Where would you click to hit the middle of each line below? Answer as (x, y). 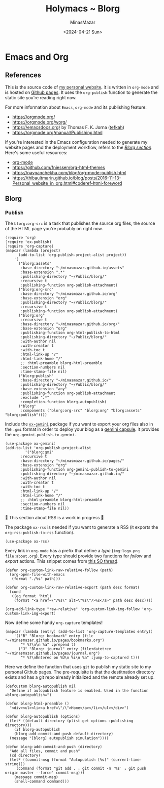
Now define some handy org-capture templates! (54, 622)
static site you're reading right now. (41, 97)
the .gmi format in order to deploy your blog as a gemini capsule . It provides (82, 429)
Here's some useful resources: (36, 152)
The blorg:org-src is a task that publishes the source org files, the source (80, 223)
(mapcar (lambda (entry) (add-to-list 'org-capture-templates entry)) (79, 632)
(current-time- (126, 760)
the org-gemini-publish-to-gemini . (41, 435)
